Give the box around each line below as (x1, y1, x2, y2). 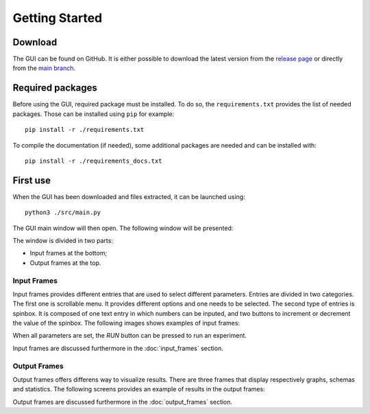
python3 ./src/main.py (25, 209, 101, 216)
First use (12, 174, 51, 186)
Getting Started (12, 10, 103, 25)
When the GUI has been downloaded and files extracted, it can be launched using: (12, 192, 246, 200)
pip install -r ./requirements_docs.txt (25, 157, 162, 165)
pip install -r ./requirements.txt (25, 126, 145, 134)
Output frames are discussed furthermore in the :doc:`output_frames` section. (12, 398, 233, 406)
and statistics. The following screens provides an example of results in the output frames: (12, 385, 265, 393)
